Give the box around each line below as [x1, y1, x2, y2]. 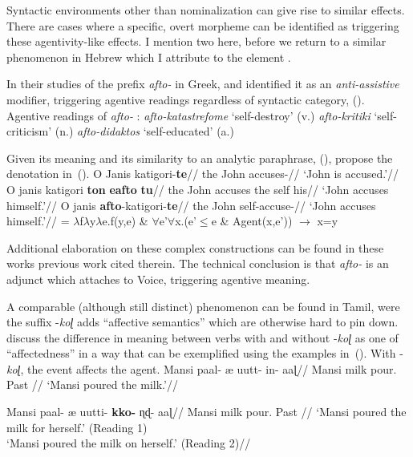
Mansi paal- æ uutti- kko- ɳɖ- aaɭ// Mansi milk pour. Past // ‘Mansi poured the [6, 403, 407, 420]
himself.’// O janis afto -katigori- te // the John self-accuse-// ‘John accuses [6, 196, 376, 213]
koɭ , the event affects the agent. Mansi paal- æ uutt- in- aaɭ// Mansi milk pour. [6, 360, 397, 377]
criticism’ [6, 123, 52, 140]
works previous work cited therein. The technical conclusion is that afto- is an [6, 255, 389, 272]
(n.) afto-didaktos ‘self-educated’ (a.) [55, 123, 234, 140]
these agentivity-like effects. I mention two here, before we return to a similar [6, 33, 387, 50]
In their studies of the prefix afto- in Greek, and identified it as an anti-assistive [6, 75, 399, 92]
